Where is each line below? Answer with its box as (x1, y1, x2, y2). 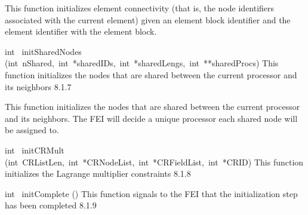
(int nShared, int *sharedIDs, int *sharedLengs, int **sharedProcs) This (5, 57, 279, 69)
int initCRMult (5, 143, 64, 156)
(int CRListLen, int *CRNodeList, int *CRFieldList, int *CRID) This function (5, 155, 304, 168)
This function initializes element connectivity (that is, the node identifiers (5, 2, 275, 14)
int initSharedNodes (5, 45, 82, 57)
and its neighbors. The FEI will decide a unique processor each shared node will (5, 112, 298, 124)
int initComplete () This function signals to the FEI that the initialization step (5, 187, 298, 199)
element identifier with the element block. (5, 25, 157, 38)
